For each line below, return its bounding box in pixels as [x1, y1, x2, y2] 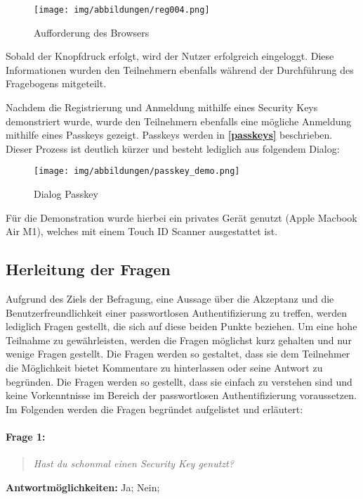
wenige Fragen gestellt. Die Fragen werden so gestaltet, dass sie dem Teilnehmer [6, 346, 350, 361]
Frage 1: [6, 429, 46, 443]
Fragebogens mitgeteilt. [6, 76, 107, 91]
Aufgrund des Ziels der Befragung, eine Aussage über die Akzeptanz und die [6, 291, 334, 306]
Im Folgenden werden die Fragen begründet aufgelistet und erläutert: [6, 401, 303, 416]
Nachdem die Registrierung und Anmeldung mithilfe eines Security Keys [6, 100, 318, 115]
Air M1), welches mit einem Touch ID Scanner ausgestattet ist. [6, 224, 278, 239]
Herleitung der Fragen [6, 258, 171, 280]
